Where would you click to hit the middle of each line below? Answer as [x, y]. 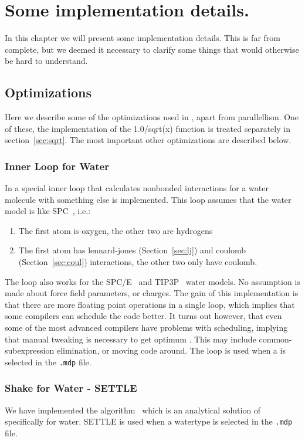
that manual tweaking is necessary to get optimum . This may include [131, 339]
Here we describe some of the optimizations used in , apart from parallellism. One [152, 117]
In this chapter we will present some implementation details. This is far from [143, 38]
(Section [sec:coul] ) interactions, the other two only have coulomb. [138, 262]
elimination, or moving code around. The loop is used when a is [171, 350]
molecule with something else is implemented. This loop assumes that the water [148, 199]
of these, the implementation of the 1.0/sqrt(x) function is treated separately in [148, 128]
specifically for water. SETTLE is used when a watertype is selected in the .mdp [149, 421]
